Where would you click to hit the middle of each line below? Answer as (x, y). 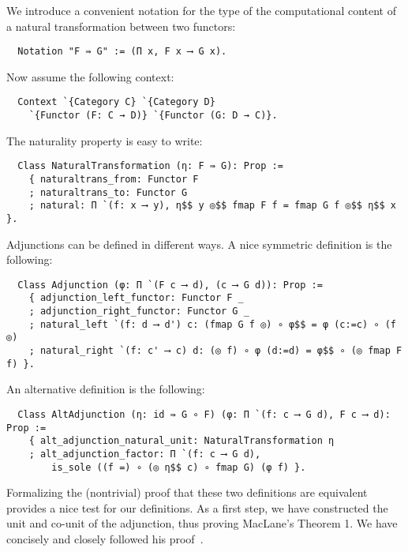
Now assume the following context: (90, 76)
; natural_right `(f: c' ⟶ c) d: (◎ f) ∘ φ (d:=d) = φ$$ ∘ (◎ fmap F (215, 351)
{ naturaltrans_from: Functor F (114, 179)
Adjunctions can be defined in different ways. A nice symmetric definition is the (199, 244)
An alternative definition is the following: (106, 389)
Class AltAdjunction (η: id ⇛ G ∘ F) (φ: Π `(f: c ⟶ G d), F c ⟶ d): (204, 415)
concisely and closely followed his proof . (105, 539)
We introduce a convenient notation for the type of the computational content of (201, 10)
